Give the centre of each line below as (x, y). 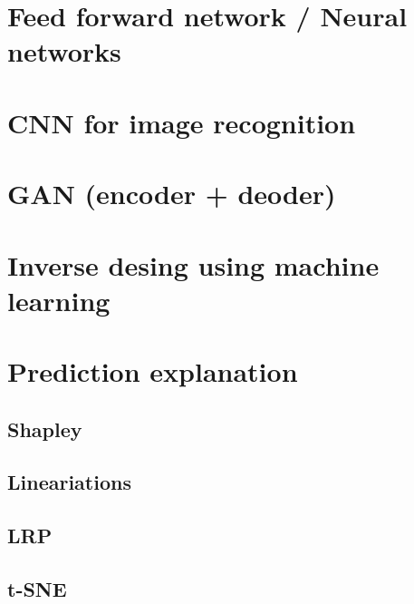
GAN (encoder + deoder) (172, 194)
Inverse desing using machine (193, 264)
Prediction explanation (153, 371)
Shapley (45, 429)
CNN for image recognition (182, 122)
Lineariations (69, 482)
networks (64, 51)
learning (59, 300)
